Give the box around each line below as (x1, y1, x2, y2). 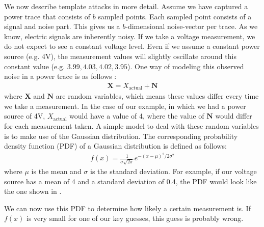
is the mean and (31, 166, 82, 177)
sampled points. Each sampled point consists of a (98, 11, 252, 21)
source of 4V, (4, 110, 45, 121)
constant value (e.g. (4, 61, 65, 71)
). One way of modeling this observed (127, 61, 244, 71)
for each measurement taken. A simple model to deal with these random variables (4, 121, 259, 131)
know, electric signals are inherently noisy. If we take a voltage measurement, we (4, 31, 255, 41)
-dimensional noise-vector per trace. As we (125, 21, 258, 32)
